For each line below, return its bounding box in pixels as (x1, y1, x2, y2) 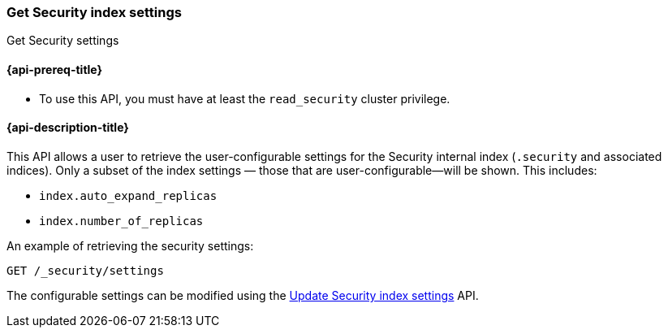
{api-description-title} (6, 120, 129, 135)
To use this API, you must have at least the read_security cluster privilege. (39, 91, 450, 106)
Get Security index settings (6, 4, 182, 20)
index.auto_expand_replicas (39, 189, 218, 202)
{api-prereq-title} (6, 62, 103, 76)
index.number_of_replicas (39, 214, 204, 228)
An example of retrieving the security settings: (6, 238, 254, 253)
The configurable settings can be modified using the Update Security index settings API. (6, 288, 479, 302)
